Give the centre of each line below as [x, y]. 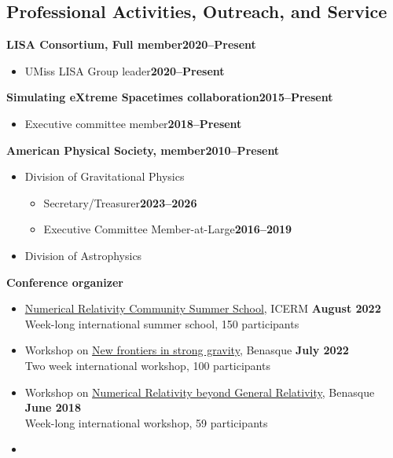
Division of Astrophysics [83, 255]
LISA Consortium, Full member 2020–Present [131, 44]
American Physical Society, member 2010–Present [143, 150]
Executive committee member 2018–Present [133, 123]
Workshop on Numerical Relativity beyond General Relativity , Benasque [200, 392]
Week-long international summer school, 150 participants [162, 323]
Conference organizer [65, 282]
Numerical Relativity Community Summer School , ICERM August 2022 [203, 308]
